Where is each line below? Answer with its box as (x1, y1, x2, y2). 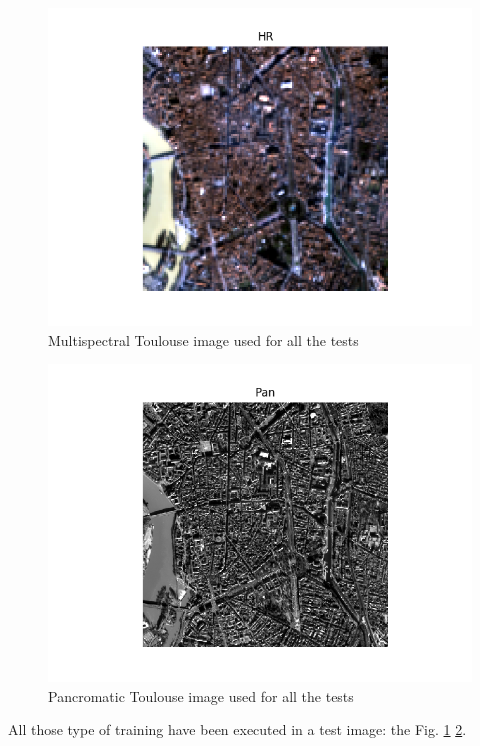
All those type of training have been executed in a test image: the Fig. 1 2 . (8, 719, 467, 740)
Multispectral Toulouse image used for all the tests (48, 329, 359, 350)
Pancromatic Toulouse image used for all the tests (48, 685, 354, 706)
